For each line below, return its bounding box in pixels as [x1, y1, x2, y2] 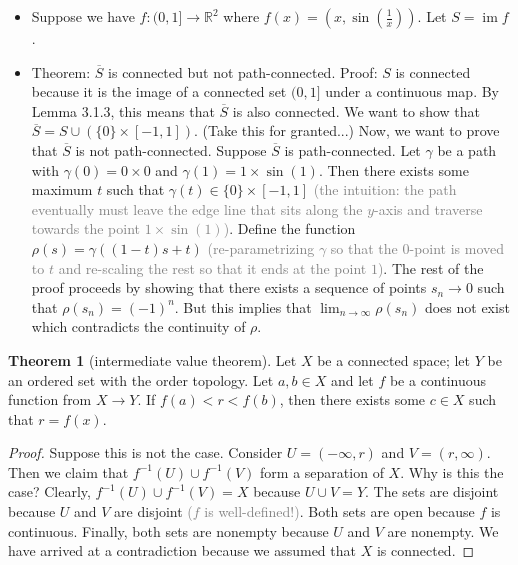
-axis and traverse [374, 198, 483, 219]
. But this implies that [174, 296, 312, 317]
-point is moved [409, 237, 505, 258]
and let [330, 369, 374, 390]
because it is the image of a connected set [31, 81, 287, 102]
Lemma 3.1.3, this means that [31, 100, 215, 121]
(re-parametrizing [207, 237, 315, 258]
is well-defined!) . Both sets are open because [204, 501, 475, 522]
